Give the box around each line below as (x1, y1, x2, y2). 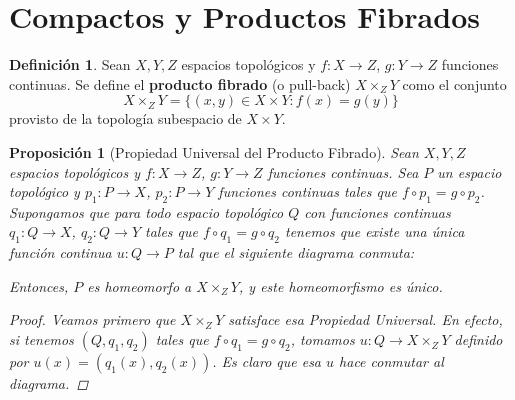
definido (454, 329, 503, 350)
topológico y (9, 181, 80, 202)
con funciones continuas (304, 201, 451, 222)
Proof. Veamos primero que (9, 309, 176, 330)
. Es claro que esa (212, 351, 322, 372)
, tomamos (290, 329, 355, 350)
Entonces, (9, 275, 69, 296)
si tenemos (9, 329, 74, 350)
